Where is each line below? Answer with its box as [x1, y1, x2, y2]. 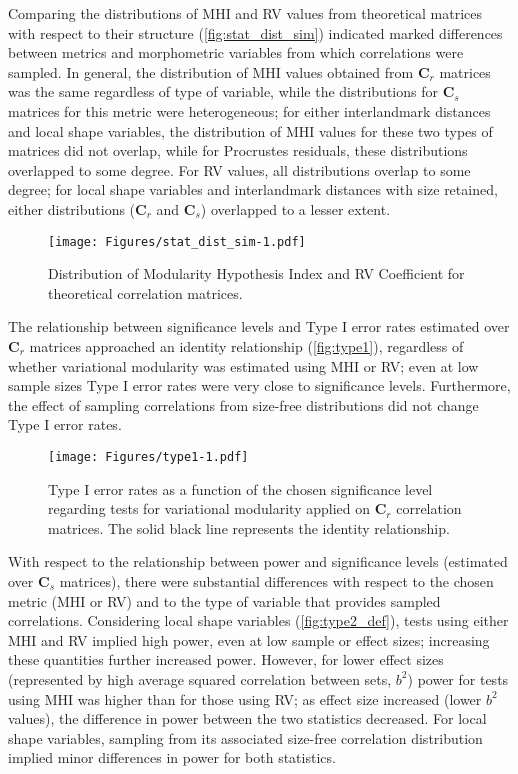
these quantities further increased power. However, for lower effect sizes [8, 649, 444, 670]
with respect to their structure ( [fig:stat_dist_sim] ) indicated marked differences [8, 22, 503, 43]
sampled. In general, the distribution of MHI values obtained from [8, 61, 414, 82]
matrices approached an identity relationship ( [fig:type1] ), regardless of [29, 335, 464, 356]
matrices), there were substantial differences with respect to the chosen [59, 570, 494, 591]
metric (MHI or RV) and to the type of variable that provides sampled [8, 590, 441, 611]
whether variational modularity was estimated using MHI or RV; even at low [8, 355, 479, 376]
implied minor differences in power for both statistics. [8, 747, 336, 768]
